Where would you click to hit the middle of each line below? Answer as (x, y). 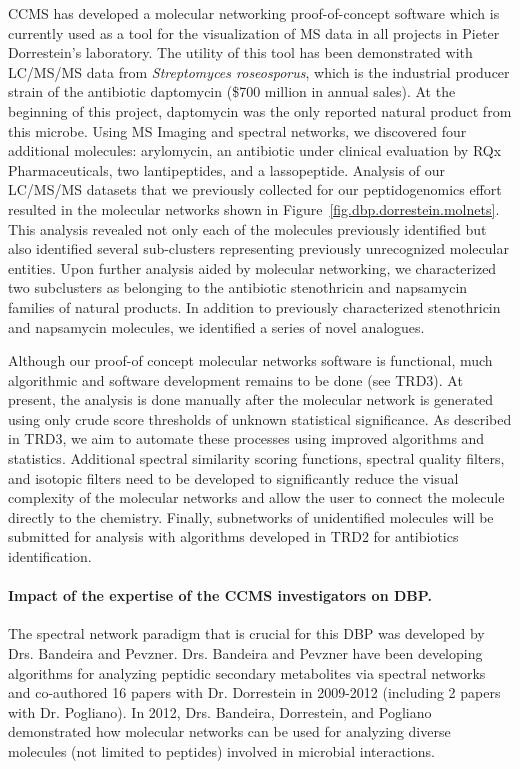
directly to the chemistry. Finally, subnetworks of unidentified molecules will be (251, 516)
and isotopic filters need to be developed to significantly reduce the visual (233, 477)
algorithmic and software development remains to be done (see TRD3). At (235, 379)
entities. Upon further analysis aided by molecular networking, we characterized (252, 267)
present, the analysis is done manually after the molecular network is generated (251, 399)
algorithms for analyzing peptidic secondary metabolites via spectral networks (247, 672)
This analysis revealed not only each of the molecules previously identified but (247, 228)
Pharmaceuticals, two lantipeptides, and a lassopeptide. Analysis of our (227, 169)
